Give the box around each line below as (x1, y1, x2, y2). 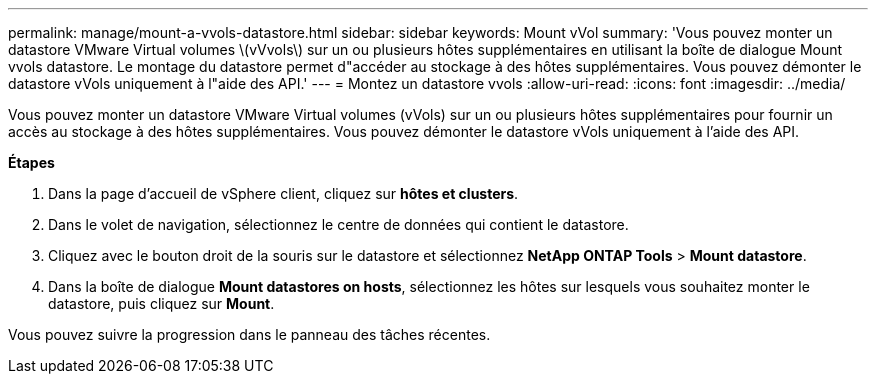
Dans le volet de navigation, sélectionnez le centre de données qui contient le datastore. (48, 216, 629, 233)
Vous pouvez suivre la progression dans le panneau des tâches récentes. (8, 326, 491, 343)
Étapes (8, 154, 55, 171)
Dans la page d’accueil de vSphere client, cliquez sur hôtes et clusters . (48, 185, 519, 202)
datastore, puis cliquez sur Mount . (48, 295, 275, 312)
